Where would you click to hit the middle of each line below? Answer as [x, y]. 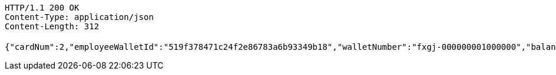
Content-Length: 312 [52, 26]
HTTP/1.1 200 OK [42, 8]
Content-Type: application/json [79, 17]
